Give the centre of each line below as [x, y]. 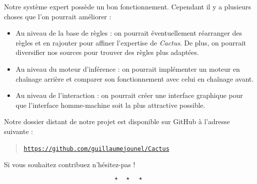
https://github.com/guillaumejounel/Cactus [96, 149]
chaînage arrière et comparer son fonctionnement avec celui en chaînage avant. [135, 78]
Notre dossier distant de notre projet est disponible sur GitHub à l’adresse [117, 121]
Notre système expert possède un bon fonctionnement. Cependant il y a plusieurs [128, 6]
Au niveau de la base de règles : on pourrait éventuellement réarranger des [129, 33]
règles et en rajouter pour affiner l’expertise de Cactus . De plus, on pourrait [131, 42]
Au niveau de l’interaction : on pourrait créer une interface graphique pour [129, 95]
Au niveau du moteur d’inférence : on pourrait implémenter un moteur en [128, 69]
